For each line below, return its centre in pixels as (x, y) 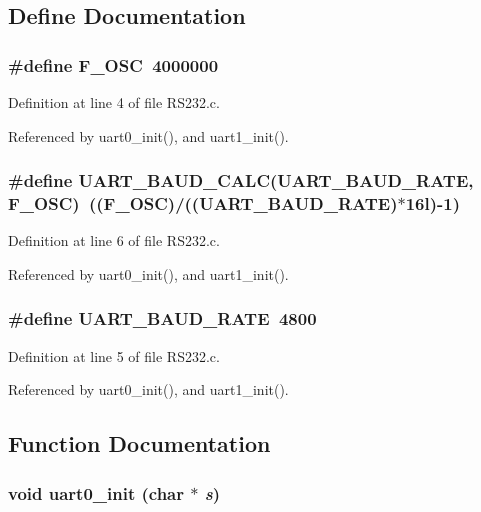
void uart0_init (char (96, 492)
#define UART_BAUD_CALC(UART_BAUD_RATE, (241, 180)
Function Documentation (139, 443)
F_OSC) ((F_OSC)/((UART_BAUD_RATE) (203, 203)
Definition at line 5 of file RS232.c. (114, 355)
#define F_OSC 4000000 (113, 64)
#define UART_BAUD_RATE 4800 (162, 318)
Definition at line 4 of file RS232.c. (114, 102)
